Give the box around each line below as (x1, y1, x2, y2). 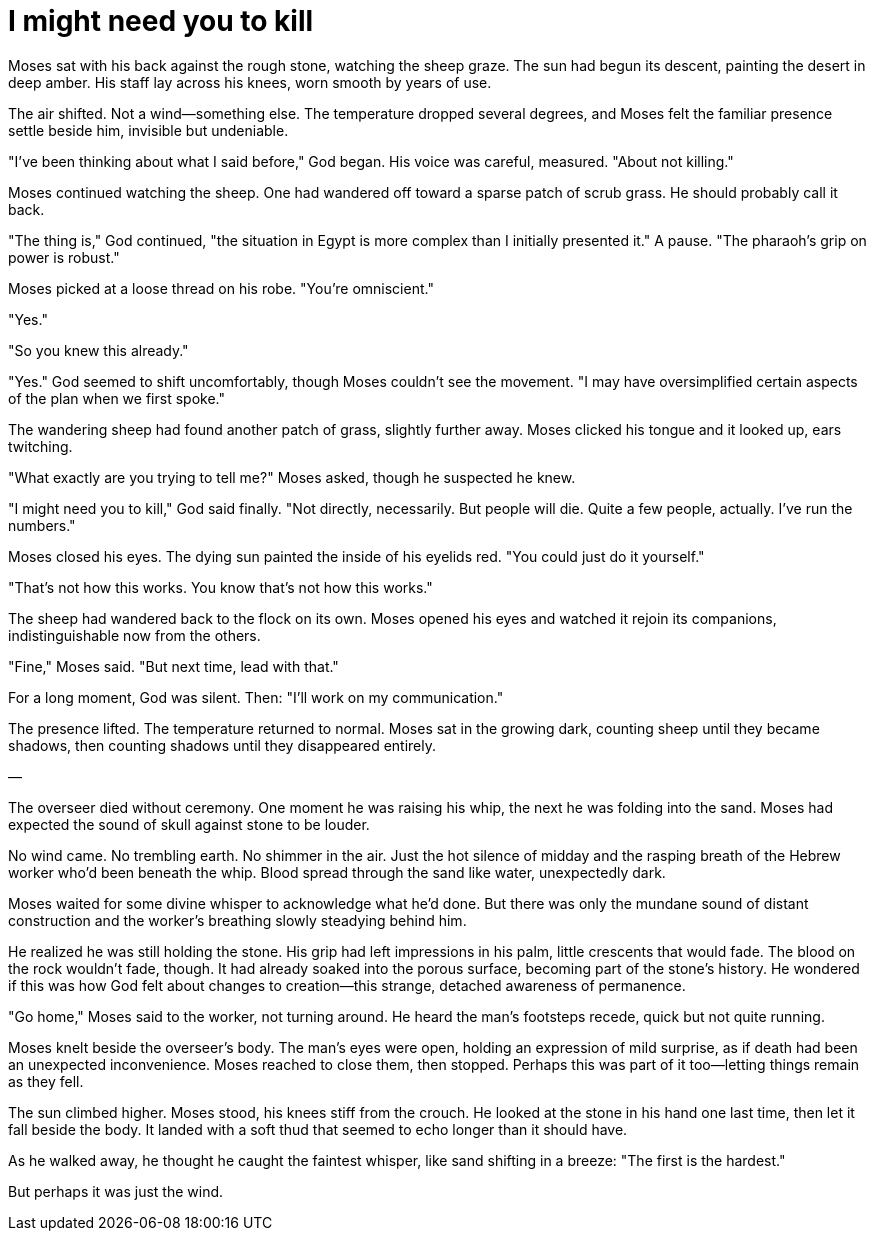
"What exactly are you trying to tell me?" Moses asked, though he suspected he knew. (8, 468, 576, 486)
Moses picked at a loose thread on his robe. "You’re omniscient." (8, 279, 434, 297)
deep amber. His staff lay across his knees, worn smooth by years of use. (8, 73, 492, 91)
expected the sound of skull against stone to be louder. (8, 815, 370, 833)
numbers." (8, 516, 76, 534)
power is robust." (8, 248, 120, 266)
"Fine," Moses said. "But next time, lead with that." (8, 657, 339, 675)
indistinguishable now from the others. (8, 626, 261, 644)
